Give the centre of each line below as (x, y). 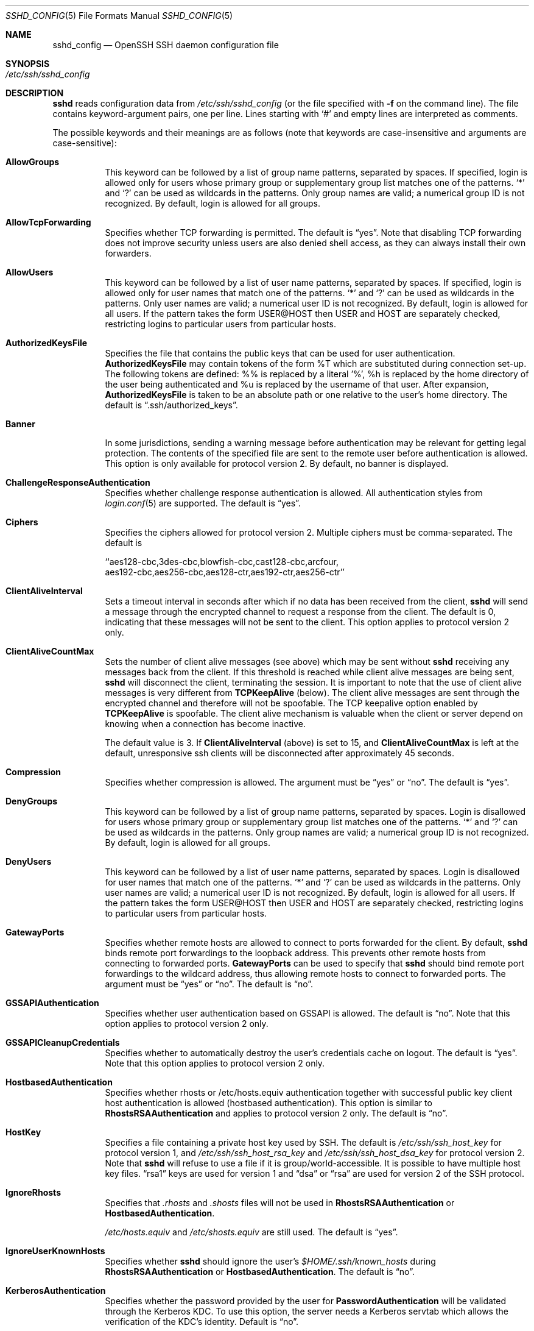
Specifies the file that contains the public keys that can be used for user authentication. (280, 353)
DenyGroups (32, 801)
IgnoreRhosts (33, 1192)
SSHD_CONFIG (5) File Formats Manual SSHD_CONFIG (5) (119, 16)
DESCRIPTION (35, 93)
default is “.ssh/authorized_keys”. (171, 405)
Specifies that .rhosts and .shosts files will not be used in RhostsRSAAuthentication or (280, 1203)
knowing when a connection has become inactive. (205, 724)
